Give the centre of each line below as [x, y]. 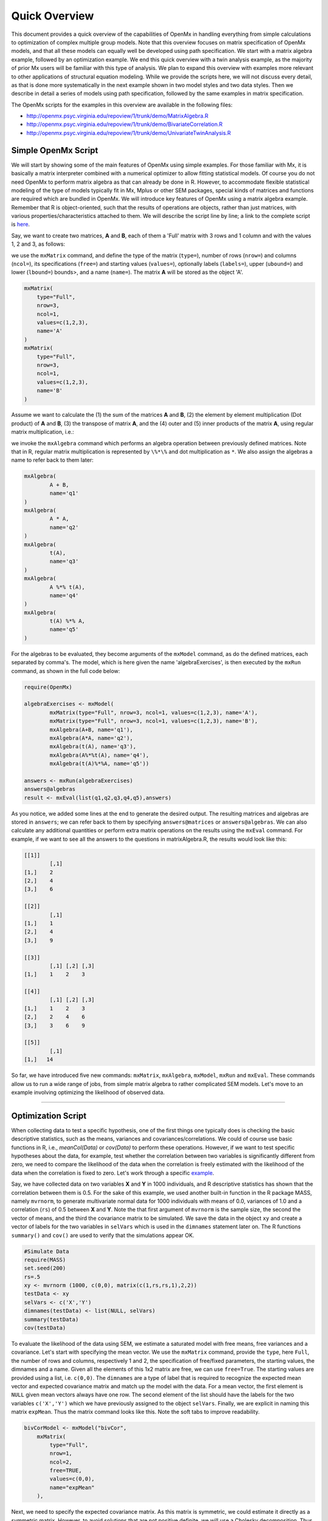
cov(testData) [45, 1328]
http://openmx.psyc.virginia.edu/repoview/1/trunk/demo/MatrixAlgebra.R [118, 116]
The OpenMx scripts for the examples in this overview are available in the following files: [122, 105]
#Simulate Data [46, 1251]
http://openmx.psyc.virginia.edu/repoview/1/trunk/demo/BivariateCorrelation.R [125, 124]
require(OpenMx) [48, 687]
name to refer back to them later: [52, 460]
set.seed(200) [45, 1268]
